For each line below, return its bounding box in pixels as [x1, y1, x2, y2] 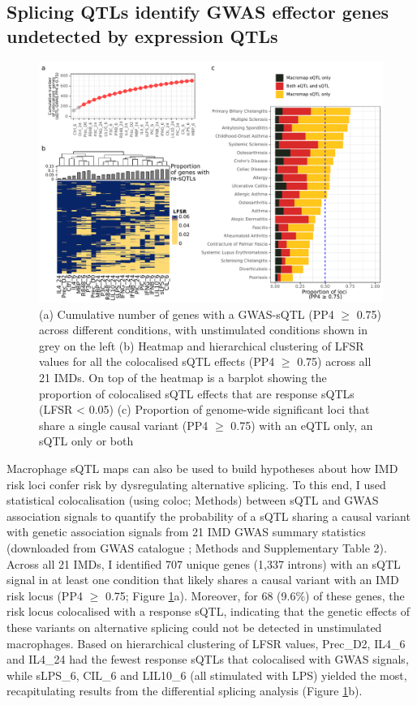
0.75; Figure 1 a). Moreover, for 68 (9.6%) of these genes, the [105, 587, 405, 604]
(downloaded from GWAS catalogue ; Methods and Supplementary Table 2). [6, 539, 387, 556]
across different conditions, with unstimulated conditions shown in [39, 321, 368, 338]
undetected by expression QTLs [6, 23, 278, 48]
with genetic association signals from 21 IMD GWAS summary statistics [6, 523, 366, 540]
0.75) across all [297, 353, 372, 370]
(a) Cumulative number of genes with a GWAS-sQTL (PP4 [39, 305, 334, 322]
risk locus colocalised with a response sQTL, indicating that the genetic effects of [6, 603, 410, 620]
